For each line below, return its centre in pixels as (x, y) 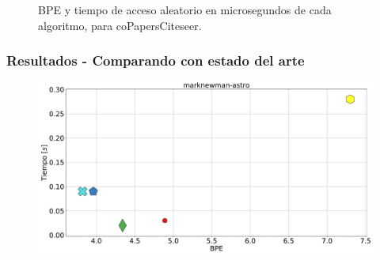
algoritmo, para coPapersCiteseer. (120, 25)
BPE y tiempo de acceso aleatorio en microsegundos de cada (185, 9)
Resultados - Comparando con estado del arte (156, 60)
